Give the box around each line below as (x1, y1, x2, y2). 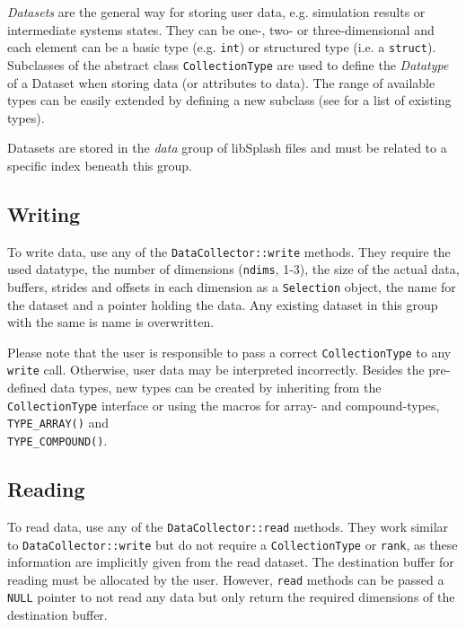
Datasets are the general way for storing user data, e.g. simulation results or (7, 3, 426, 21)
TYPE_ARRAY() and (7, 413, 110, 432)
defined (7, 378, 47, 397)
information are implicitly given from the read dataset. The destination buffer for (7, 552, 454, 571)
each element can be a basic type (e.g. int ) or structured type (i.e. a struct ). (7, 38, 436, 57)
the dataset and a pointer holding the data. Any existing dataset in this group (7, 295, 438, 313)
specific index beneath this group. (7, 155, 192, 174)
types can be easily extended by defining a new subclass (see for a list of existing (7, 91, 452, 110)
